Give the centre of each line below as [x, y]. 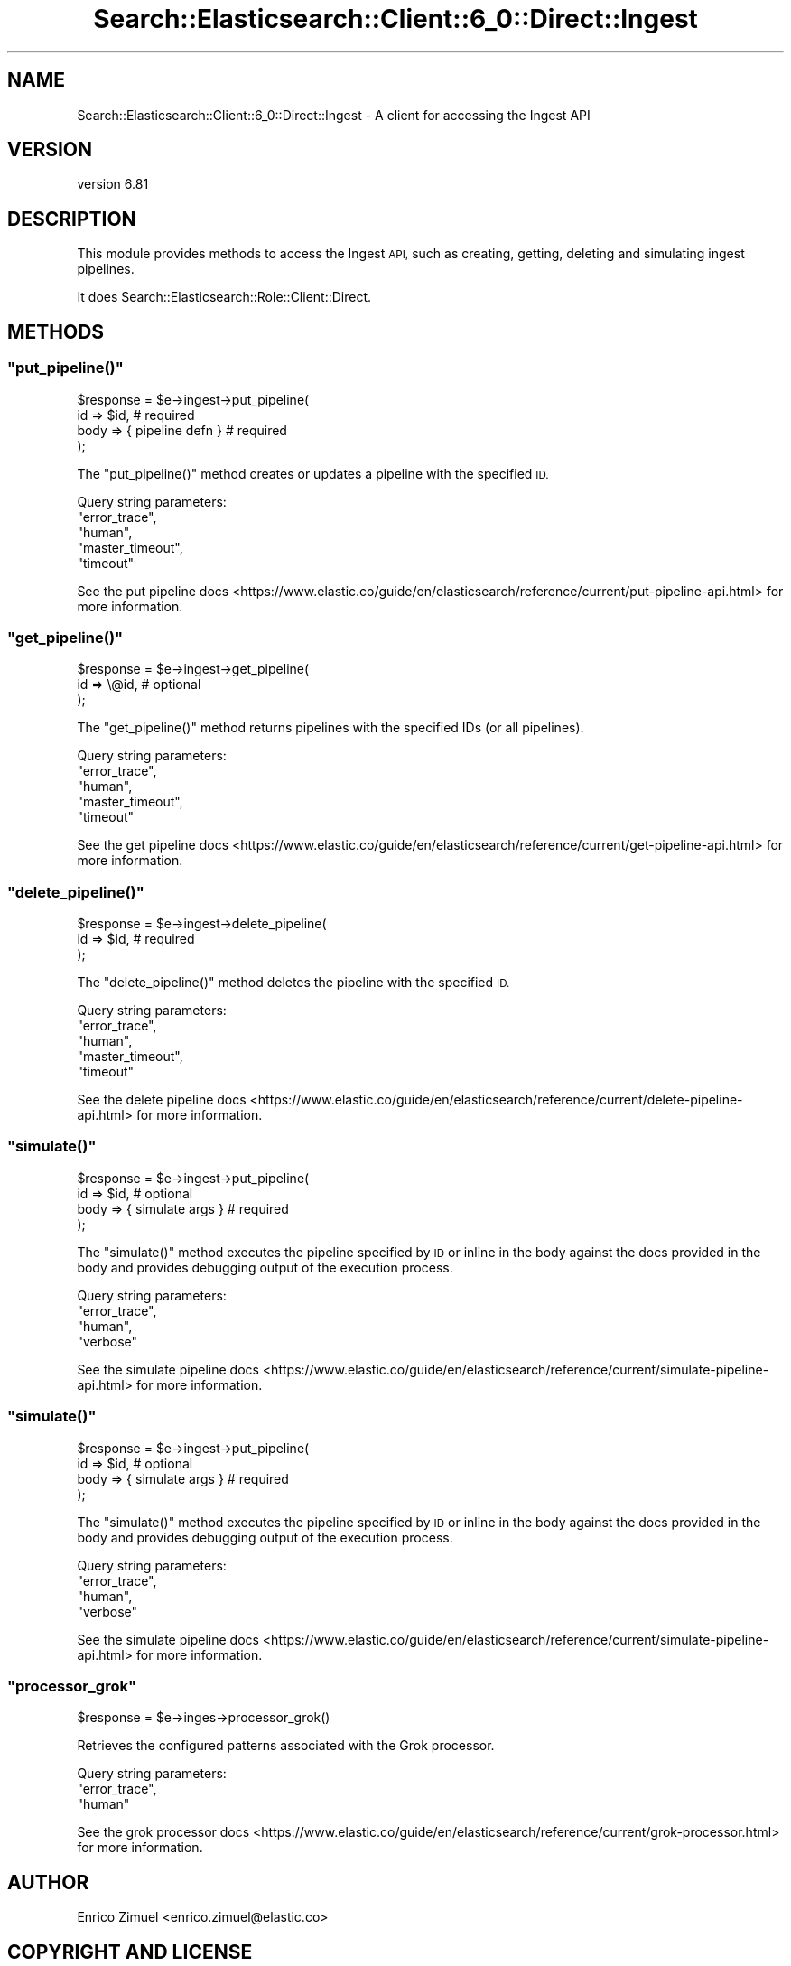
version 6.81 [113, 184]
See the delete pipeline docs [162, 1099]
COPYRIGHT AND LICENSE [130, 1952]
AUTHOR [48, 1882]
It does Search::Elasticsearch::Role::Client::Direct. [224, 297]
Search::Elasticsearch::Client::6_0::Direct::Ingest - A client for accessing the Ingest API [334, 115]
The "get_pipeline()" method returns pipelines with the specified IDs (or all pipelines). [330, 728]
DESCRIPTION [72, 219]
